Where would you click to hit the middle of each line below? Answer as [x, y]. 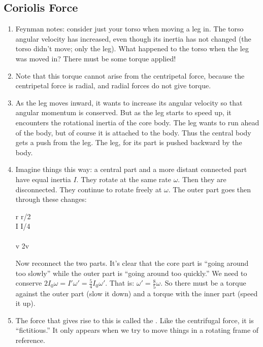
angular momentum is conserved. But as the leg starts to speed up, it [123, 112]
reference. [30, 340]
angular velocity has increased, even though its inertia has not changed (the [133, 38]
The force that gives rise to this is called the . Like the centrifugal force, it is [135, 320]
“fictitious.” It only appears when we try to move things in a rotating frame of [137, 330]
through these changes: [51, 199]
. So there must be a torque [203, 283]
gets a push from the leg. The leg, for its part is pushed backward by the [129, 142]
